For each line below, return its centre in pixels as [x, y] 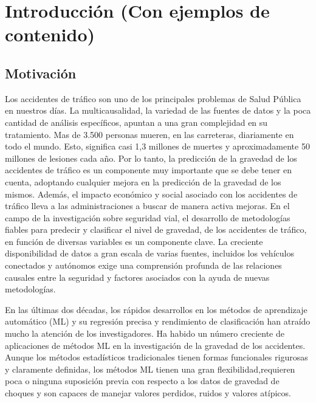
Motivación [41, 73]
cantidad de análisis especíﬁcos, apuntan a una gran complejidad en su [136, 122]
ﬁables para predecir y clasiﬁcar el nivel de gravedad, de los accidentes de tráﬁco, [156, 229]
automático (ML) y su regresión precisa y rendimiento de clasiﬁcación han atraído [158, 321]
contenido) [50, 34]
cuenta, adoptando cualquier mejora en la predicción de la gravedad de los [143, 181]
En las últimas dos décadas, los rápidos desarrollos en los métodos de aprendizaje [156, 309]
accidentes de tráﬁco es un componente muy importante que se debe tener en [149, 170]
